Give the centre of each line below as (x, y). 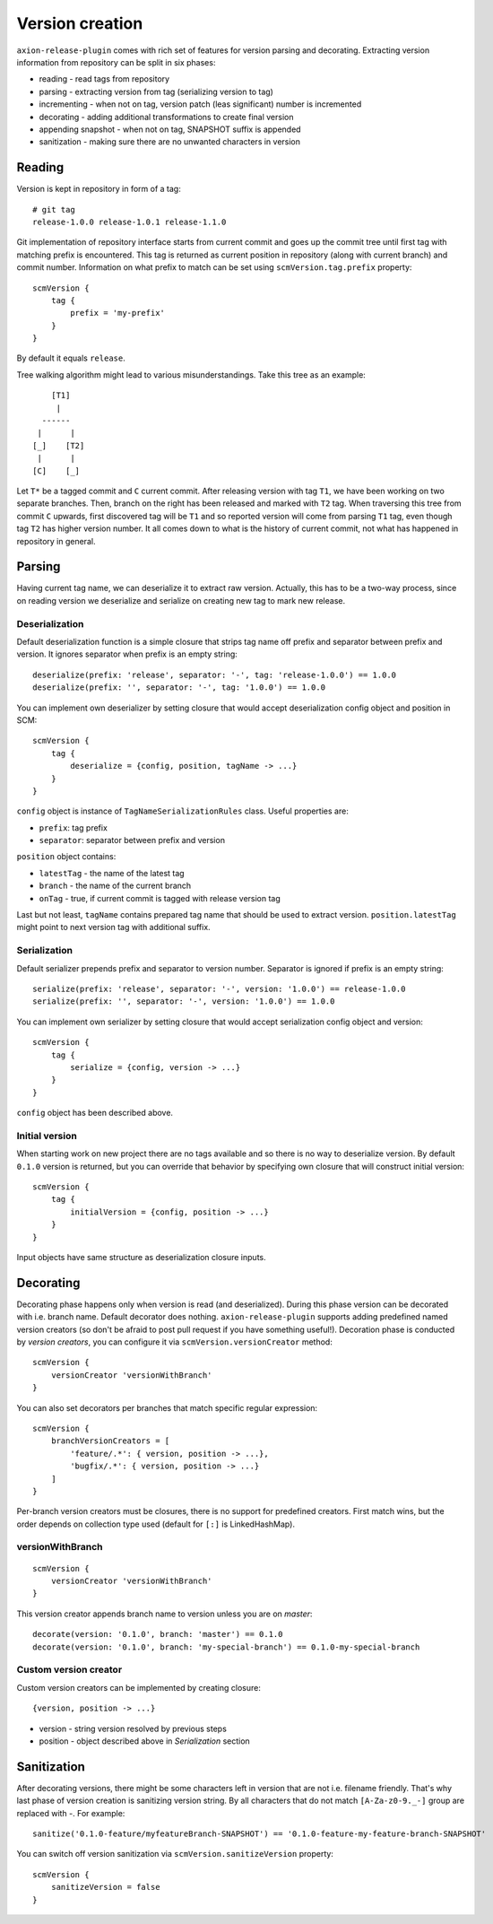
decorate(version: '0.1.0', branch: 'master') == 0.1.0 (158, 1634)
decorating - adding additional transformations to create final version (166, 117)
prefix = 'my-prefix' (118, 313)
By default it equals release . (71, 358)
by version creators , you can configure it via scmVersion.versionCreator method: (175, 1342)
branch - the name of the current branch (115, 886)
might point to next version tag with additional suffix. (113, 927)
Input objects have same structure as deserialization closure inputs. (141, 1257)
